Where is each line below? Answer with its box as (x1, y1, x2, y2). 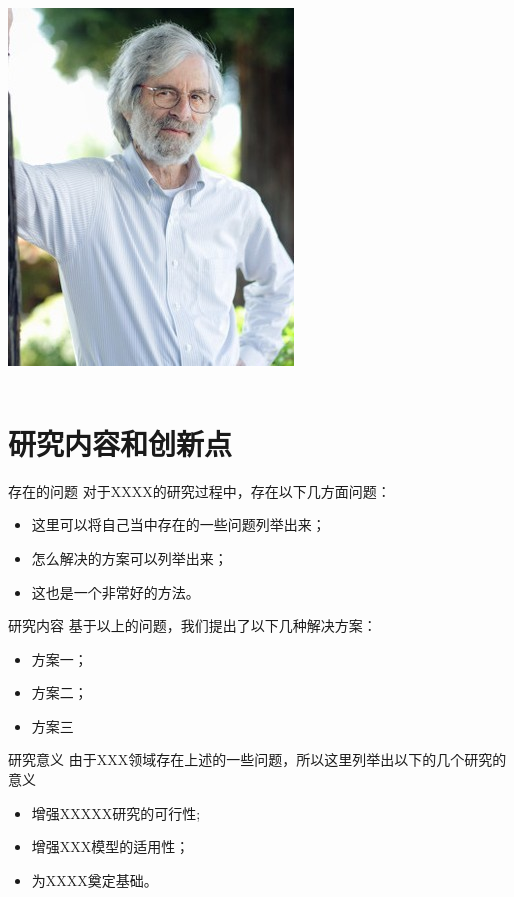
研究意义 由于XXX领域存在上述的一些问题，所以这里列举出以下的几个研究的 (8, 749, 507, 770)
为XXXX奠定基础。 (31, 869, 158, 890)
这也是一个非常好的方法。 (31, 581, 200, 602)
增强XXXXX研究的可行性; (31, 802, 201, 823)
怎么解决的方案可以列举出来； (31, 547, 228, 568)
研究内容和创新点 (8, 422, 233, 463)
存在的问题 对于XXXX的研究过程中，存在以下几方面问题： (8, 480, 391, 501)
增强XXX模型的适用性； (31, 836, 190, 857)
